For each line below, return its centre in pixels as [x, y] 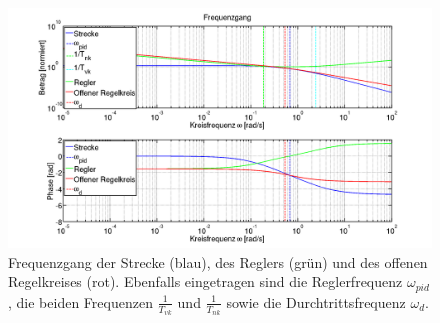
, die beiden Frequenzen [80, 301]
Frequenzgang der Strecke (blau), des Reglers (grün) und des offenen [218, 261]
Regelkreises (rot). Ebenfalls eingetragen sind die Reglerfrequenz [205, 281]
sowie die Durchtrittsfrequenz [316, 301]
